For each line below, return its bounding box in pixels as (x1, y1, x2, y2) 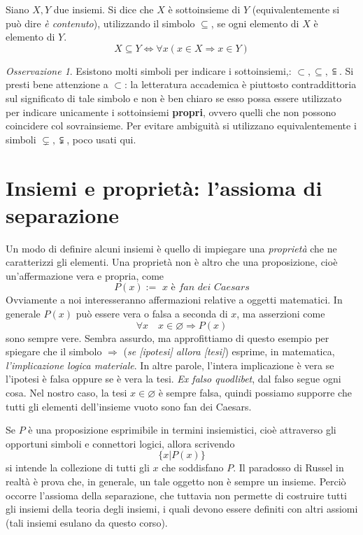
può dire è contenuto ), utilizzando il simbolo (6, 15, 195, 30)
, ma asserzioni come (236, 306, 325, 321)
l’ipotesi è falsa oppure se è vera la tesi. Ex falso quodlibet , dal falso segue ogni (6, 371, 341, 386)
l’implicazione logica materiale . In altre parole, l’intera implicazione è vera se (6, 357, 334, 372)
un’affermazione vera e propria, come (6, 268, 164, 283)
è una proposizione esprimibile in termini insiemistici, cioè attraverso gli (28, 422, 336, 437)
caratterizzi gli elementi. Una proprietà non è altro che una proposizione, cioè (6, 255, 338, 269)
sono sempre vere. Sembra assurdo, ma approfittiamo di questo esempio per (6, 330, 329, 345)
